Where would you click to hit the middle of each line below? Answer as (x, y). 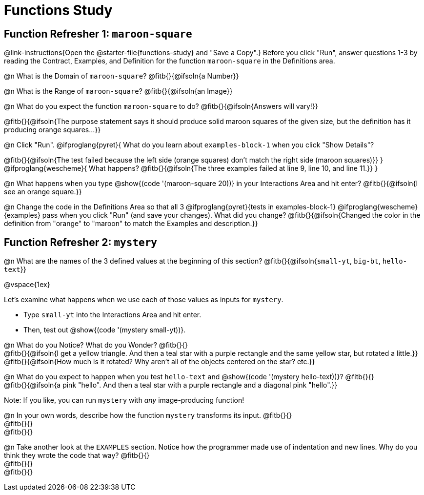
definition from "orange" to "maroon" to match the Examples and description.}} (131, 224)
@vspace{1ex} (27, 285)
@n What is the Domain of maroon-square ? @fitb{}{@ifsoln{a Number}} (121, 76)
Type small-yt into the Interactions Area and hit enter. (112, 315)
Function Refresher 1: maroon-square (98, 34)
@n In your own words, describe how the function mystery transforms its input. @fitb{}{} (148, 415)
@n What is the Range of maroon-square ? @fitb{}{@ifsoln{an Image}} (118, 91)
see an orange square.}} (43, 192)
